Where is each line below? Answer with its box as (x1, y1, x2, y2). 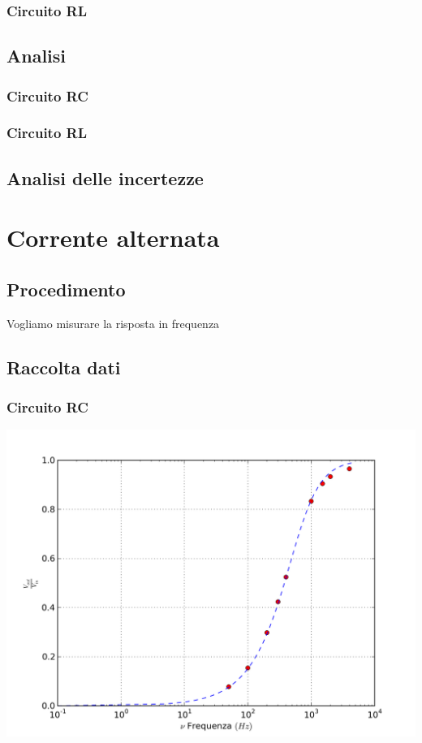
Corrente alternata (6, 221, 220, 254)
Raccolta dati (6, 354, 121, 379)
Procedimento (6, 276, 126, 301)
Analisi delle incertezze (6, 165, 204, 190)
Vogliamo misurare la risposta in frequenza (6, 314, 220, 331)
